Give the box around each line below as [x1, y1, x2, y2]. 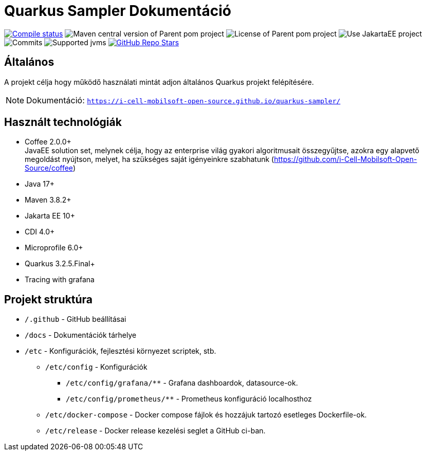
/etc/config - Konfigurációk [45, 362, 147, 372]
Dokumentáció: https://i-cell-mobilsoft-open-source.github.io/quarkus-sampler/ [26, 95, 341, 105]
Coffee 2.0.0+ [25, 137, 71, 147]
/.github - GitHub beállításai [25, 315, 126, 324]
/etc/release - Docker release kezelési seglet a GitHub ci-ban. [45, 426, 266, 435]
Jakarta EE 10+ [25, 211, 75, 221]
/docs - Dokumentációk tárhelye [25, 331, 137, 340]
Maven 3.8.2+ [25, 195, 71, 205]
